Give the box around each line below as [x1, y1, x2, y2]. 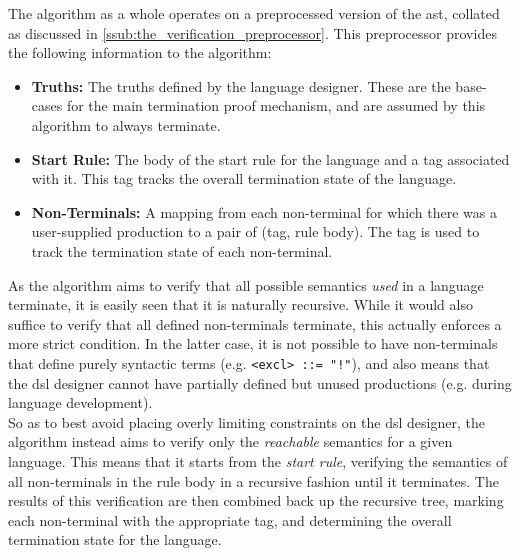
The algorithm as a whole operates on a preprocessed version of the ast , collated [8, 3, 500, 23]
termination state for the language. [8, 529, 222, 550]
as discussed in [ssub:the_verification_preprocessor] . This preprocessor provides [8, 22, 497, 43]
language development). [8, 392, 153, 413]
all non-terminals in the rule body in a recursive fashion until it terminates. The [8, 470, 499, 491]
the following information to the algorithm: [8, 42, 272, 63]
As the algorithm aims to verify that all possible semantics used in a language [8, 274, 484, 295]
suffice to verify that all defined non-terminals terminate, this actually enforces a [8, 313, 502, 334]
